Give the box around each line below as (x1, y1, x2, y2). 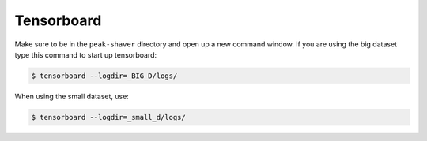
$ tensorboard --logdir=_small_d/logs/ (31, 113, 186, 121)
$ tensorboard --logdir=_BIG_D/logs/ (31, 71, 178, 80)
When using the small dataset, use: (14, 91, 130, 101)
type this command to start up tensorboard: (14, 50, 157, 59)
